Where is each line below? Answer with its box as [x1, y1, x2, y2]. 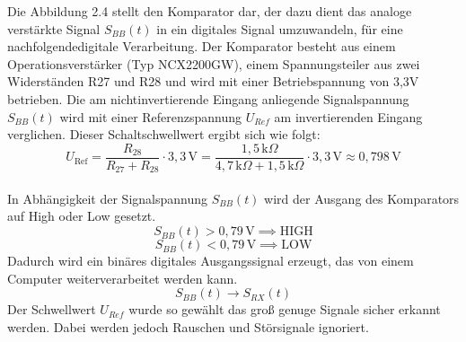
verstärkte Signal [7, 19, 101, 38]
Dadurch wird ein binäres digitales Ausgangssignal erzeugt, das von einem [7, 251, 414, 270]
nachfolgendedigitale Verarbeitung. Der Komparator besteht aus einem [7, 37, 396, 56]
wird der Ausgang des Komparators [264, 189, 460, 207]
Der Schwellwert [7, 300, 96, 319]
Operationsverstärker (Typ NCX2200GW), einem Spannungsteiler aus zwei [7, 54, 420, 73]
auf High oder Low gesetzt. [7, 206, 156, 225]
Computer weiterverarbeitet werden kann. [7, 268, 238, 287]
